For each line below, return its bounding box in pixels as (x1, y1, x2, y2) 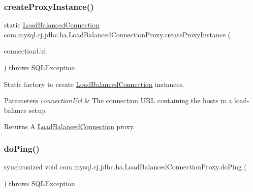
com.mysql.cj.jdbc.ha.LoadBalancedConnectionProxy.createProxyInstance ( (4, 29, 231, 39)
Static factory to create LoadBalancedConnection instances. (4, 79, 184, 89)
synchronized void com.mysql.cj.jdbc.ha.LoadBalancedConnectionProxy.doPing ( (4, 162, 247, 172)
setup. (29, 105, 47, 115)
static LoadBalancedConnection (4, 20, 99, 30)
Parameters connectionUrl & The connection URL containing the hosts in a (4, 95, 232, 106)
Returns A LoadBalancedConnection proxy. (4, 121, 135, 132)
